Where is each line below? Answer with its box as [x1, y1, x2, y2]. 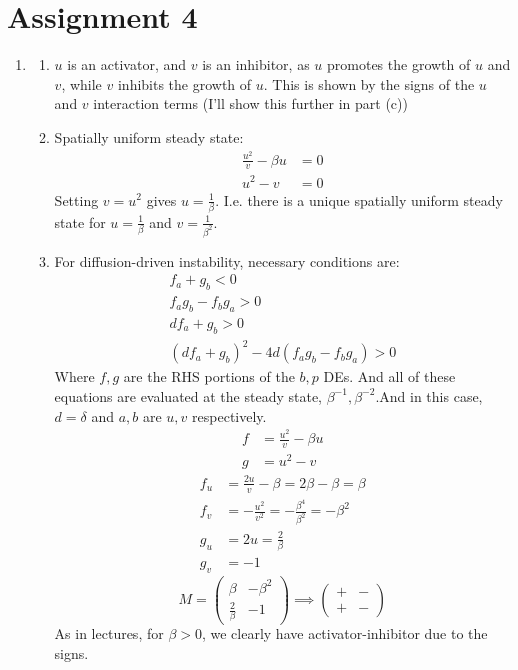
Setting [54, 189, 99, 210]
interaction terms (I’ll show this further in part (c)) [93, 93, 408, 114]
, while [61, 73, 102, 94]
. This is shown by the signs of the [263, 73, 475, 94]
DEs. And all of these [323, 366, 456, 387]
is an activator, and [67, 54, 187, 75]
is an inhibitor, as [202, 54, 310, 75]
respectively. [192, 405, 267, 426]
